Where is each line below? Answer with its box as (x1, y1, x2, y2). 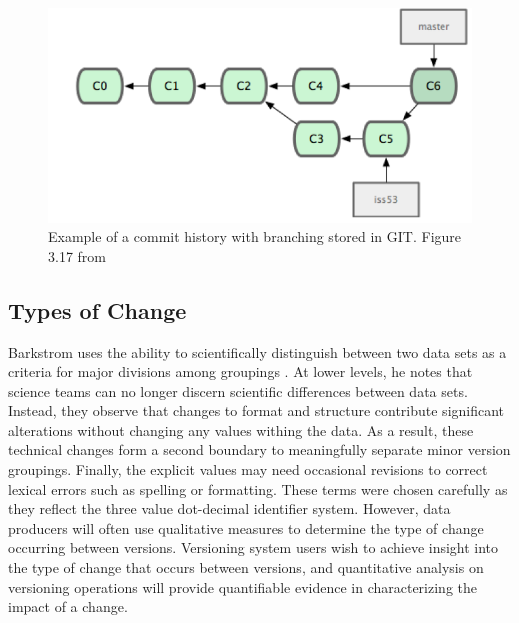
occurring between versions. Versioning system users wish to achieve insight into (8, 537, 499, 558)
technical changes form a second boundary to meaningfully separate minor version (8, 439, 511, 460)
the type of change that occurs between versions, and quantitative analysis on (8, 557, 484, 578)
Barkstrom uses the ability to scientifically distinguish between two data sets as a (8, 341, 507, 362)
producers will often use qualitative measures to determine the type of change (8, 517, 484, 538)
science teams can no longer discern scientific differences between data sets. (8, 380, 468, 401)
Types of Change (8, 294, 187, 325)
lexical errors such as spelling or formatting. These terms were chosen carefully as (8, 478, 508, 499)
